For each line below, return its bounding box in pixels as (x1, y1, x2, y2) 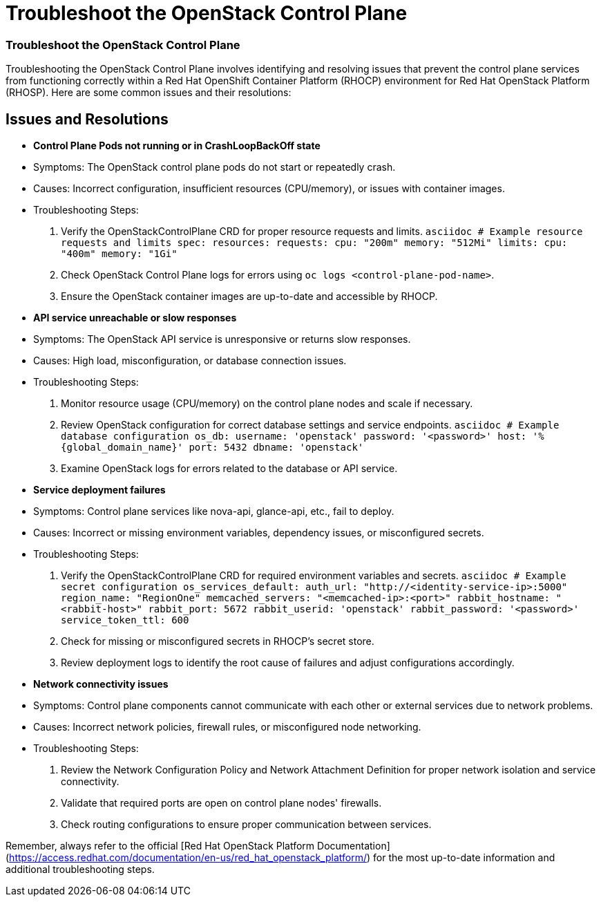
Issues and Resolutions (6, 110, 169, 128)
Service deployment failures (33, 483, 166, 496)
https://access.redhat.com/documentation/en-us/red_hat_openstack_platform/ (9, 851, 368, 863)
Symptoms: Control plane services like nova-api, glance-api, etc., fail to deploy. (33, 505, 394, 517)
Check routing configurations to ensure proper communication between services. (61, 818, 432, 830)
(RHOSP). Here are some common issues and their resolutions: (6, 86, 292, 99)
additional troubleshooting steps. (6, 863, 155, 875)
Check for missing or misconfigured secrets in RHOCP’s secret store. (61, 635, 374, 647)
